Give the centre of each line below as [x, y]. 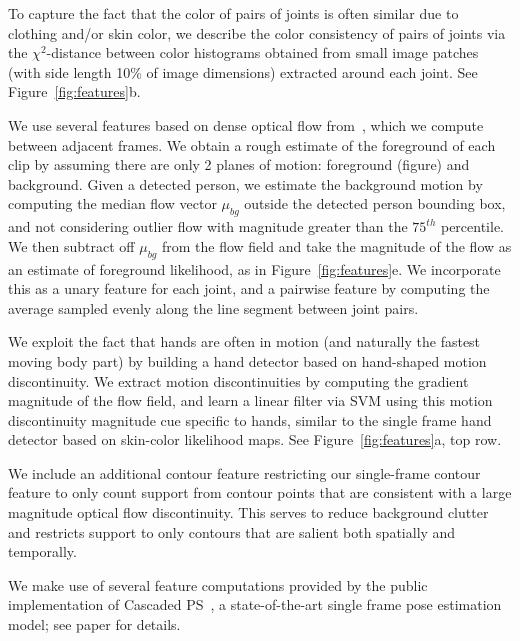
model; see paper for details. [94, 624]
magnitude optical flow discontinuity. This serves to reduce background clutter [248, 512]
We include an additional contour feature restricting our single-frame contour [244, 472]
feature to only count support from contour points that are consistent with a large [260, 492]
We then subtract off [71, 245]
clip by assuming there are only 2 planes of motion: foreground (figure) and [239, 164]
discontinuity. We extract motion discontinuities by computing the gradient [238, 380]
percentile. [472, 226]
